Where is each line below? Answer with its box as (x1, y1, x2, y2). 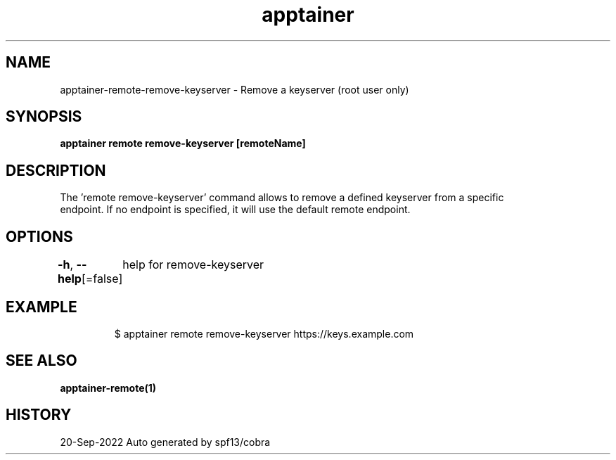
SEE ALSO (6, 352, 77, 370)
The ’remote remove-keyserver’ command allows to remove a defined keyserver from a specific (60, 191, 504, 204)
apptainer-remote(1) (60, 381, 157, 394)
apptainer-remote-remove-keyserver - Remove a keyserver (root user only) (60, 83, 409, 96)
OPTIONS (6, 227, 73, 245)
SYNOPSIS (6, 108, 82, 126)
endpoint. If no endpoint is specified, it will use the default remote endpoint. (60, 203, 411, 216)
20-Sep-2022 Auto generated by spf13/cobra (60, 435, 271, 448)
